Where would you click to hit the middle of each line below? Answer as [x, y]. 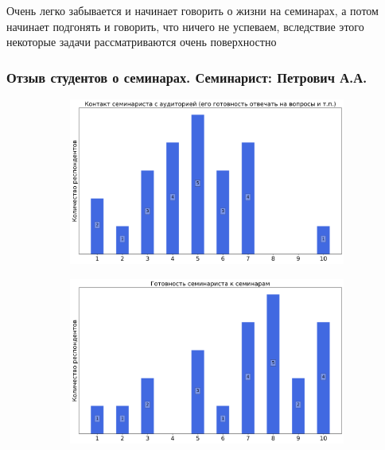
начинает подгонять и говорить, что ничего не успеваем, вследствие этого [185, 26]
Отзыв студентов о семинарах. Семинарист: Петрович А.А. [187, 77]
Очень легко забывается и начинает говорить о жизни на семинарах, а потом [192, 10]
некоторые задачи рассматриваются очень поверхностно [142, 42]
